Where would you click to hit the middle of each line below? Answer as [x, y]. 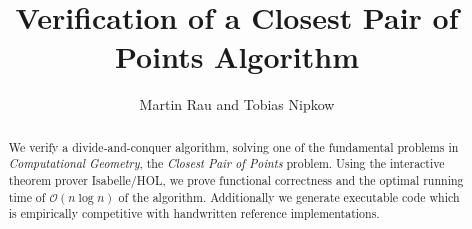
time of [27, 196]
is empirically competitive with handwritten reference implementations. [194, 213]
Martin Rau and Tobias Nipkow [237, 104]
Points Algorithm [237, 56]
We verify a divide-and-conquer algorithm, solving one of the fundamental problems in [233, 146]
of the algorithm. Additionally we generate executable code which [289, 196]
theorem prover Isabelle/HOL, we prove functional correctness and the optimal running [236, 180]
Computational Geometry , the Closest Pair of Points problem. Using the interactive [226, 163]
